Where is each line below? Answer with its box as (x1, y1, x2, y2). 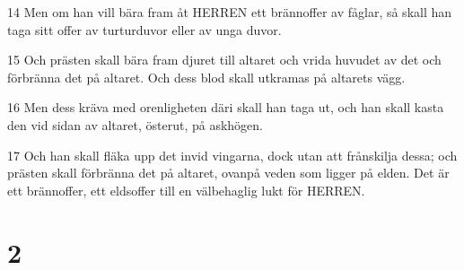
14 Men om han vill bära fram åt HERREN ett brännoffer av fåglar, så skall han (7, 3, 452, 21)
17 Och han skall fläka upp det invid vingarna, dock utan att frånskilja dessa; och (7, 145, 458, 164)
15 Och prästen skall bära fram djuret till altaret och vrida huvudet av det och (7, 50, 442, 69)
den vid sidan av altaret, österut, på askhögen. (7, 115, 263, 134)
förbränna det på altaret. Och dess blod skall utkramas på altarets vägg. (7, 67, 406, 86)
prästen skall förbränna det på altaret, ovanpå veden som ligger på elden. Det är (7, 163, 450, 182)
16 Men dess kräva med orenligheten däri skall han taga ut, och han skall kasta (7, 98, 444, 117)
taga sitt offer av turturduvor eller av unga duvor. (7, 20, 282, 39)
